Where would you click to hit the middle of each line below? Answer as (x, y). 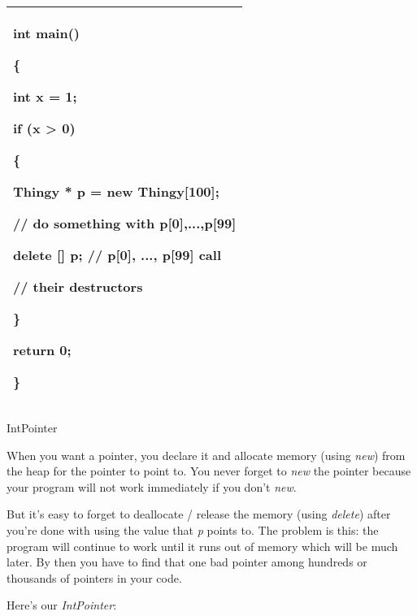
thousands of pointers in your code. (94, 577)
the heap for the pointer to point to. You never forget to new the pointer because (209, 471)
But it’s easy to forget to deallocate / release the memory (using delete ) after (199, 514)
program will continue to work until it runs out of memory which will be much (202, 546)
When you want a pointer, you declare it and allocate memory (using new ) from (206, 455)
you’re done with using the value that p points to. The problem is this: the (193, 529)
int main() (47, 33)
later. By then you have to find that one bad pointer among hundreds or (187, 562)
